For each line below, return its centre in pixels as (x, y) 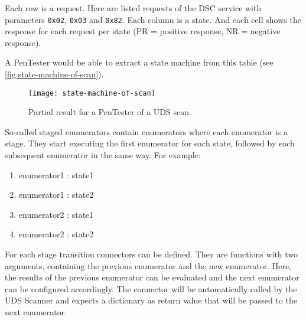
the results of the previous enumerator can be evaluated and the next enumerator (152, 277)
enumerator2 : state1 (56, 214)
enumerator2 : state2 (56, 234)
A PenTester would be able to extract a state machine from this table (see (139, 62)
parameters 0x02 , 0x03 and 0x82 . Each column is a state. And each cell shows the (153, 19)
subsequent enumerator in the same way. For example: (103, 155)
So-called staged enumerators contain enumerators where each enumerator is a (147, 131)
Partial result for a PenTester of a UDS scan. (110, 112)
